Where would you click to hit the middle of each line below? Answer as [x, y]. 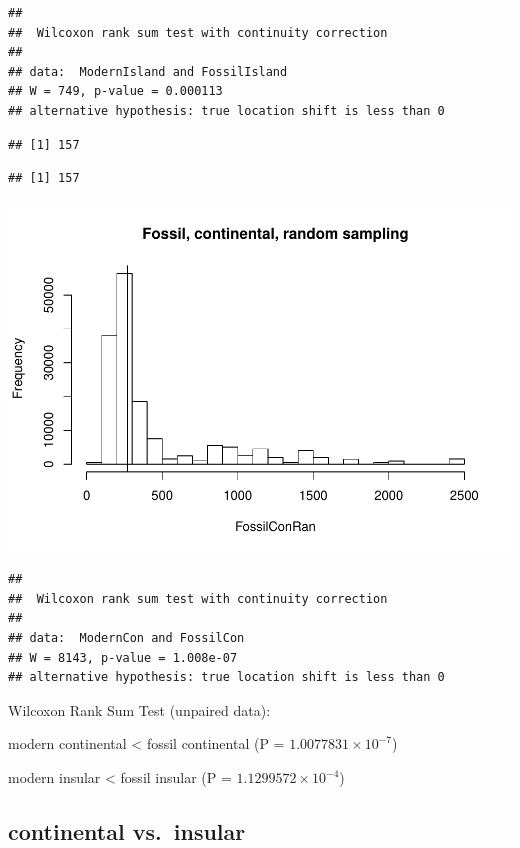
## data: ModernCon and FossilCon [126, 638]
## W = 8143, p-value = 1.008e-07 [123, 657]
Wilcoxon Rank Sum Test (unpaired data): [139, 709]
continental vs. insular [127, 831]
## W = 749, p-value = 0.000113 [115, 91]
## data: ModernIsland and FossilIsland [148, 71]
